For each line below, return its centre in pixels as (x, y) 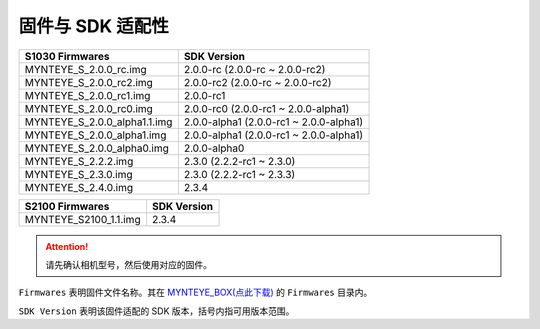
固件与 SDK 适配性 (93, 26)
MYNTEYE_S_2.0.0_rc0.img (89, 108)
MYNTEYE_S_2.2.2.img (79, 161)
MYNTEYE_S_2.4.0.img (79, 187)
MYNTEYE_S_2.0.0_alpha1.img (95, 135)
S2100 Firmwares (67, 206)
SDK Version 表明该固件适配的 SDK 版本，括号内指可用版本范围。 (156, 311)
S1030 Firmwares (67, 56)
